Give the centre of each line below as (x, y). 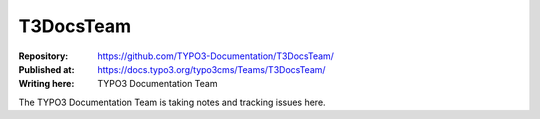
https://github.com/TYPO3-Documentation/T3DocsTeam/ (216, 56)
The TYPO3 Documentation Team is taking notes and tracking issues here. (172, 102)
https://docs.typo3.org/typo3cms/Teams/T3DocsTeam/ (211, 69)
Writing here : (46, 84)
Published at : (46, 69)
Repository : (43, 56)
